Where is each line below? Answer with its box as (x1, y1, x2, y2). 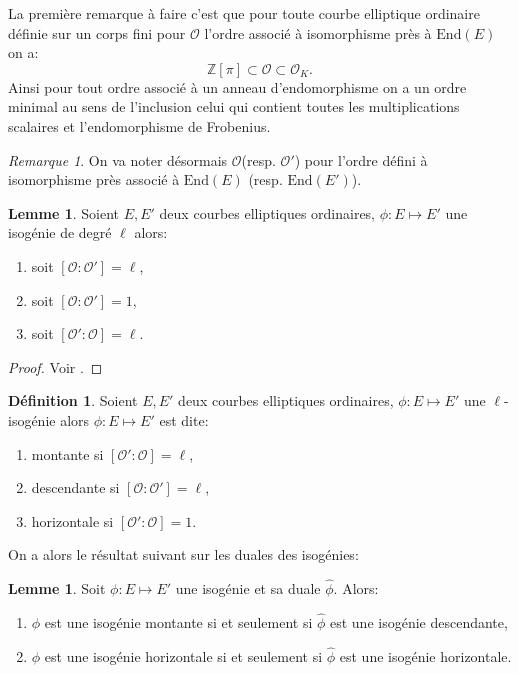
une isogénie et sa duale (175, 578, 321, 599)
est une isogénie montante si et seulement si (44, 611, 313, 632)
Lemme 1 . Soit (8, 578, 106, 599)
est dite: (159, 409, 209, 430)
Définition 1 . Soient (8, 390, 138, 411)
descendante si (31, 477, 120, 498)
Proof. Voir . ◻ (8, 356, 103, 377)
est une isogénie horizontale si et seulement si (44, 645, 323, 666)
